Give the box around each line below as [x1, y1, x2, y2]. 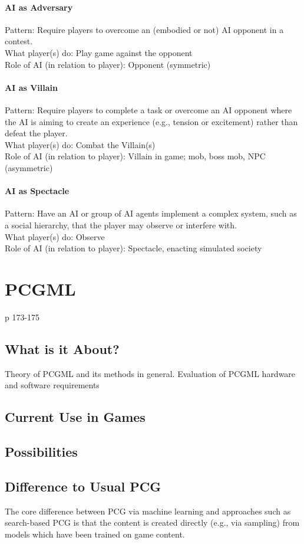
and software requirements [5, 379, 100, 391]
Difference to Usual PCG [5, 477, 161, 495]
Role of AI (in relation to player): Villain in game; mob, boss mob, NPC [5, 150, 266, 162]
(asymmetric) [5, 161, 53, 173]
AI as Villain [5, 81, 58, 93]
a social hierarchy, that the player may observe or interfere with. [5, 218, 237, 231]
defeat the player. [5, 127, 68, 139]
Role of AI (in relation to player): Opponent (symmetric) [5, 58, 211, 70]
